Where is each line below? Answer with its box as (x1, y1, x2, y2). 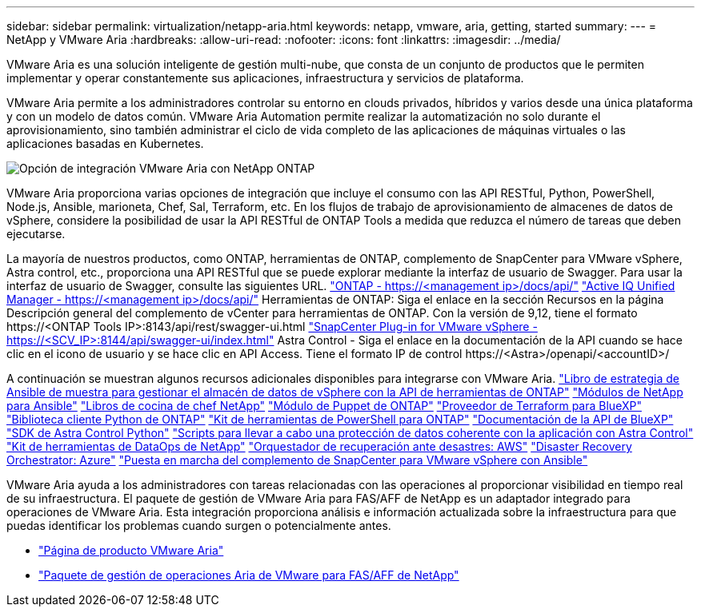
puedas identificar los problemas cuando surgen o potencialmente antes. (6, 519, 391, 532)
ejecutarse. (6, 227, 66, 241)
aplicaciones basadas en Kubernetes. (6, 137, 204, 150)
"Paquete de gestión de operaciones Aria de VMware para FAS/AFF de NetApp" (38, 568, 459, 582)
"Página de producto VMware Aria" (38, 543, 224, 557)
